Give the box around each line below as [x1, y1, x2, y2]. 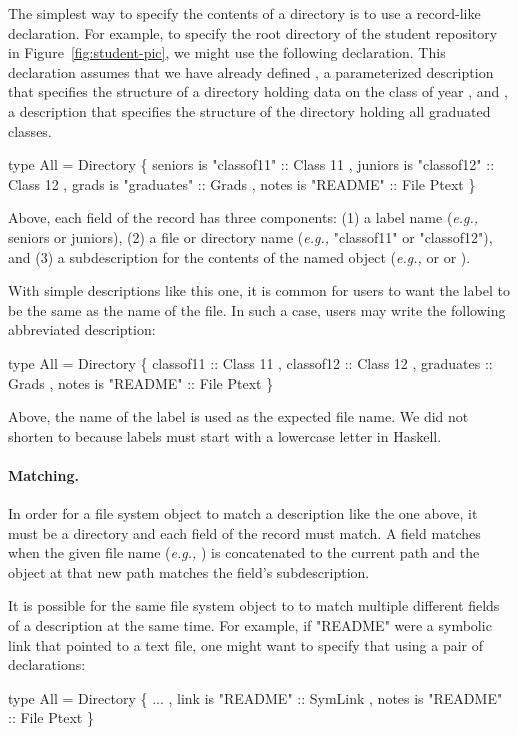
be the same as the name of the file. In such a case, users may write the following [8, 299, 506, 320]
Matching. [8, 464, 79, 485]
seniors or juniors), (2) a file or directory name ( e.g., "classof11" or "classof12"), [8, 226, 493, 247]
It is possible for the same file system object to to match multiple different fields [8, 595, 500, 616]
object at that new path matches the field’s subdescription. [8, 561, 370, 582]
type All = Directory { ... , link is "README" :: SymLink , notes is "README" [8, 687, 503, 708]
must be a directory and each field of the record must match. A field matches [8, 522, 481, 543]
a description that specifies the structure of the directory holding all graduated [8, 100, 491, 121]
